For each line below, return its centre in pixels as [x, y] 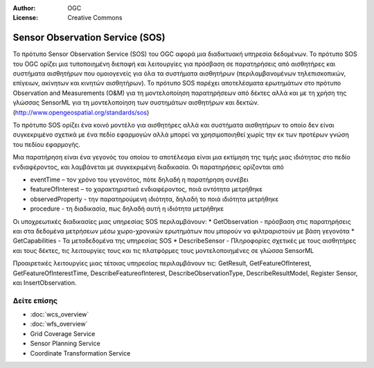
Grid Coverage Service [63, 333]
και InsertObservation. [45, 282]
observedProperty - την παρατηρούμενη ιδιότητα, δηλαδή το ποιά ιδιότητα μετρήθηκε [154, 199]
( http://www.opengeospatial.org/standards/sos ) [81, 112]
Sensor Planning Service [65, 344]
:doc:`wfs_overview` [59, 324]
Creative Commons [95, 18]
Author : [24, 8]
